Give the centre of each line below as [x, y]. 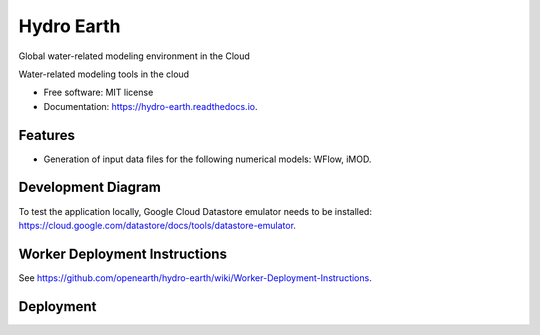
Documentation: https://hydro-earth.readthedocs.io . [150, 106]
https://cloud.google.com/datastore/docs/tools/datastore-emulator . [157, 225]
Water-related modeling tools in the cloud [104, 74]
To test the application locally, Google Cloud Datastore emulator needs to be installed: [195, 211]
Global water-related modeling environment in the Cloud [134, 56]
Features [46, 135]
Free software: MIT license [98, 92]
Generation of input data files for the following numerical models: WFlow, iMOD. [207, 159]
